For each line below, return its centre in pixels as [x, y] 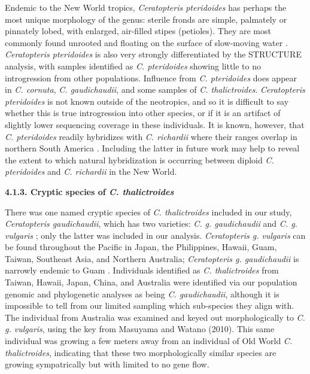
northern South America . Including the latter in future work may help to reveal [152, 148]
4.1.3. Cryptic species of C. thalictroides [89, 191]
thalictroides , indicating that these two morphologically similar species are [141, 352]
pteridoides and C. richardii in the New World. [91, 171]
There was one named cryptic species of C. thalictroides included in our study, [148, 212]
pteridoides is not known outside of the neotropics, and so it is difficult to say [147, 101]
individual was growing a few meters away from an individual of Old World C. [149, 341]
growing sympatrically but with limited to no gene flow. [107, 364]
